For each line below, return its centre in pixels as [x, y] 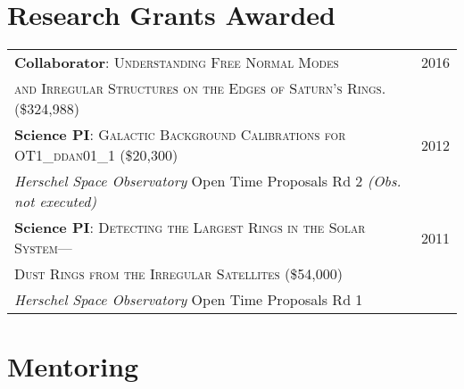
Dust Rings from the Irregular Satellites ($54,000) [178, 274]
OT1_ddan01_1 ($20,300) [96, 155]
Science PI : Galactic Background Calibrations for [180, 135]
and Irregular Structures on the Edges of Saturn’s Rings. [200, 88]
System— [43, 248]
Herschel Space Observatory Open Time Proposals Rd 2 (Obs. [208, 181]
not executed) [56, 202]
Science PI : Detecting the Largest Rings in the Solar [190, 228]
